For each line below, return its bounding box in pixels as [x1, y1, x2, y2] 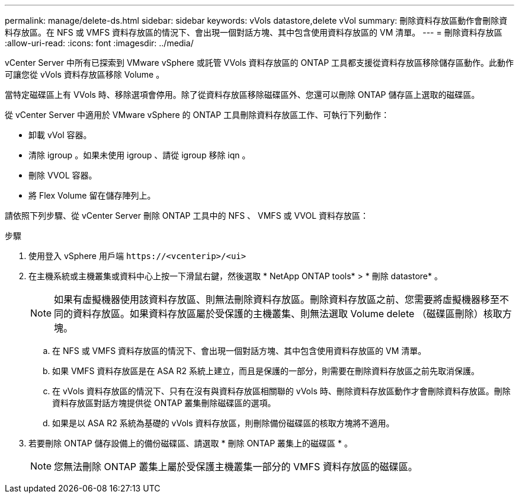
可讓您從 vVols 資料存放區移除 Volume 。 [5, 69, 165, 79]
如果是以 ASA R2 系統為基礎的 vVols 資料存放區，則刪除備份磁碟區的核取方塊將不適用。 [52, 418, 395, 428]
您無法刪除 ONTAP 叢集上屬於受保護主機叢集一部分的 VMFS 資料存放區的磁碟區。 [54, 461, 418, 473]
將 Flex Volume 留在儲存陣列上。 [28, 190, 156, 200]
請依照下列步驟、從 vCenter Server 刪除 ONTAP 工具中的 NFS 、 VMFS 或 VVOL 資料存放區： [5, 210, 369, 221]
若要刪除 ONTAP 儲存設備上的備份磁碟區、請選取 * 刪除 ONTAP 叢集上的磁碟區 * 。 [28, 438, 353, 448]
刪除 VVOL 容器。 [28, 170, 97, 180]
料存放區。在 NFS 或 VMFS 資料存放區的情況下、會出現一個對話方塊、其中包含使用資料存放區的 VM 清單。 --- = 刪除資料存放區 [5, 27, 502, 37]
